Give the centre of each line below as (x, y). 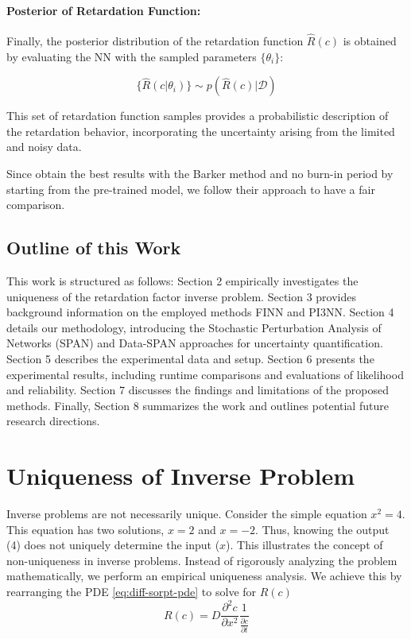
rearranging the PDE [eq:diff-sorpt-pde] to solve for (132, 591)
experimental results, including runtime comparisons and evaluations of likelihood (205, 374)
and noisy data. (44, 147)
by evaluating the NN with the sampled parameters (132, 56)
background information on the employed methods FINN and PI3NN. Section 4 (200, 312)
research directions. (53, 421)
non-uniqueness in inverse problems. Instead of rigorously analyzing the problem (202, 560)
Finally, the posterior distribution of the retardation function (155, 41)
